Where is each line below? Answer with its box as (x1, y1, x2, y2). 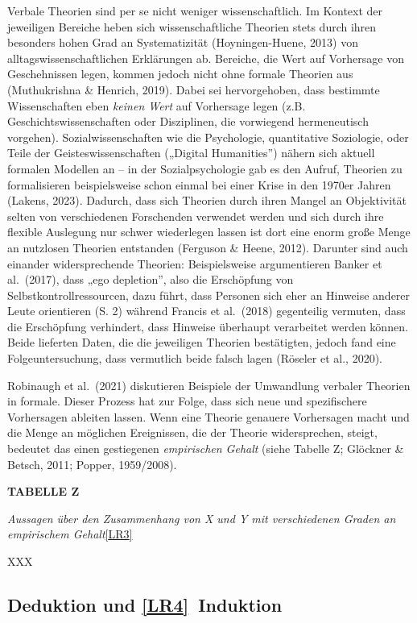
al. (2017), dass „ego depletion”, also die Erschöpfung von (7, 271, 294, 288)
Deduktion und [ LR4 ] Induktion (7, 592, 283, 617)
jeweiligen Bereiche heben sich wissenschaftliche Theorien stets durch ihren (7, 18, 377, 35)
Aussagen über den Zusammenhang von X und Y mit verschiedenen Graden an (7, 509, 396, 526)
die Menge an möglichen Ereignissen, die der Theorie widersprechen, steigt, (7, 424, 378, 441)
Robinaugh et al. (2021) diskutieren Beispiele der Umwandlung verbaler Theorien (7, 376, 411, 393)
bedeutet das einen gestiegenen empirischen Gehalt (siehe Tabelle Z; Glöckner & (7, 440, 404, 457)
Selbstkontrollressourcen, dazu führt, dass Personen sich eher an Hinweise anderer (7, 286, 411, 303)
